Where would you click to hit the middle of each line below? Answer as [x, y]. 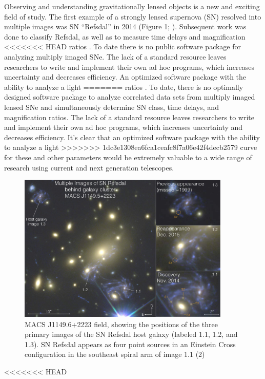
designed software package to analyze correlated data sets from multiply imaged [130, 97]
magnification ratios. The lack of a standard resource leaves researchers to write [129, 117]
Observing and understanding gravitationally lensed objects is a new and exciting [132, 6]
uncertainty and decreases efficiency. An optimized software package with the [125, 77]
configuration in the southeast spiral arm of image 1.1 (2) [115, 354]
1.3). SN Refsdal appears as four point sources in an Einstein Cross [130, 344]
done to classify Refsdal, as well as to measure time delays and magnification [125, 36]
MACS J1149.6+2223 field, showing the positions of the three [121, 324]
